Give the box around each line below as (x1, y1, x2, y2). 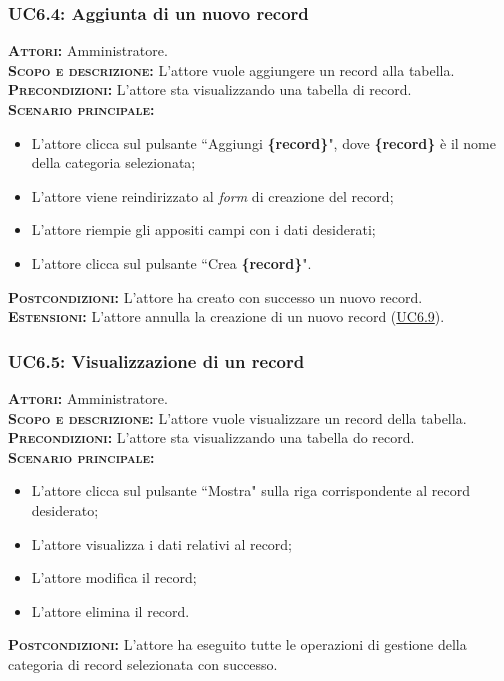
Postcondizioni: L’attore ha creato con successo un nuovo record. (8, 286, 423, 307)
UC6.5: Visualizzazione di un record (8, 348, 305, 373)
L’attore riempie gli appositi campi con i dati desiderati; (31, 219, 376, 240)
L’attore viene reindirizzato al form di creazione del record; (31, 185, 394, 206)
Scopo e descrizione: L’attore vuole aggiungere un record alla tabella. (8, 59, 455, 80)
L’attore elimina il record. (31, 600, 190, 621)
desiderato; (31, 499, 99, 520)
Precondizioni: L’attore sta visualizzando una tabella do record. (8, 427, 415, 448)
